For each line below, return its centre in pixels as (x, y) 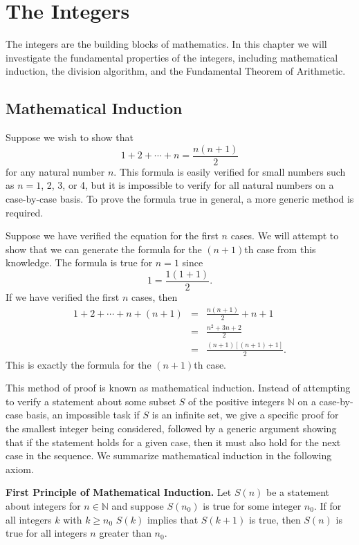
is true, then (275, 519)
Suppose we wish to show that (70, 137)
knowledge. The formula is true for (79, 262)
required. (25, 212)
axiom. (20, 469)
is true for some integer (252, 505)
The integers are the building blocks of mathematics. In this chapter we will (166, 44)
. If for (328, 505)
